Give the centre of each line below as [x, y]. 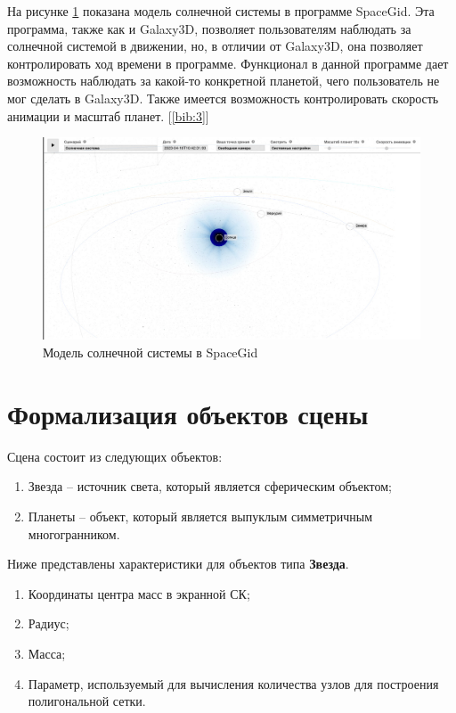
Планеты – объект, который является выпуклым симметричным [200, 516]
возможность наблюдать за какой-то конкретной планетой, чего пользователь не [224, 81]
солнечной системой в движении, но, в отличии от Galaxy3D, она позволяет [215, 46]
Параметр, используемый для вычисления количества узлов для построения [233, 683]
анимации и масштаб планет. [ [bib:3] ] [108, 115]
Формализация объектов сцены [188, 413]
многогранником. [74, 533]
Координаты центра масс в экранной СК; [139, 593]
